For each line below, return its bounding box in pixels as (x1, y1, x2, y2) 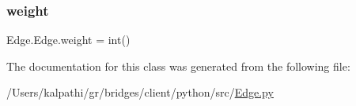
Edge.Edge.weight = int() (6, 31, 131, 48)
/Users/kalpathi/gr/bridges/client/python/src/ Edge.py (6, 84, 274, 101)
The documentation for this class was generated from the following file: (6, 57, 350, 74)
